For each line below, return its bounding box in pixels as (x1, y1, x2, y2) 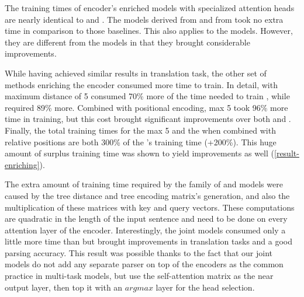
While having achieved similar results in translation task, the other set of (5, 67, 267, 79)
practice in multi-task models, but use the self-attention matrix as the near (5, 270, 274, 282)
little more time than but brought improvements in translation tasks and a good (5, 235, 293, 247)
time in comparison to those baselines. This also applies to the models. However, (5, 25, 293, 37)
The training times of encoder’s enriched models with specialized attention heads (5, 2, 295, 13)
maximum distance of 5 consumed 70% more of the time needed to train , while (5, 90, 290, 102)
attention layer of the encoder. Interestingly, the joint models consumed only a (5, 223, 286, 236)
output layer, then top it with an (5, 281, 123, 293)
